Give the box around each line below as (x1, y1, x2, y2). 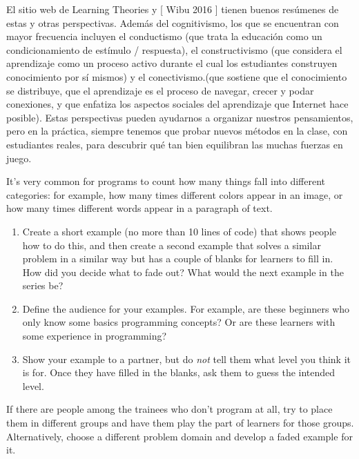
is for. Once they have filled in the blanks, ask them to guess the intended (22, 365, 336, 380)
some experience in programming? (22, 329, 167, 343)
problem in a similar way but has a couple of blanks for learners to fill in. (22, 251, 333, 266)
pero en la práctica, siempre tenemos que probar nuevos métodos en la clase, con (6, 124, 348, 138)
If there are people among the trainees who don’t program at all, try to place (6, 402, 333, 416)
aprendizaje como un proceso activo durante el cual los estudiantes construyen (6, 56, 338, 70)
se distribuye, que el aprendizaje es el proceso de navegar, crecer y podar (6, 83, 314, 97)
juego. (6, 150, 32, 165)
